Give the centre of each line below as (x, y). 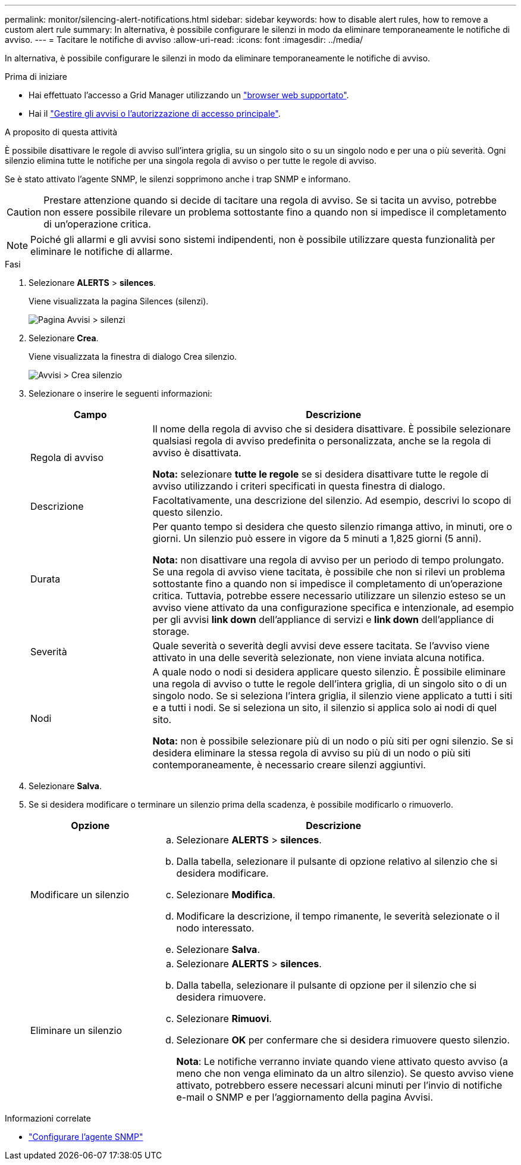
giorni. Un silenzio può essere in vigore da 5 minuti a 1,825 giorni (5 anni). (317, 538)
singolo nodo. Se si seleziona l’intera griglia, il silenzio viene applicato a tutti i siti (332, 696)
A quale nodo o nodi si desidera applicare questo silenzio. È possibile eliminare (329, 672)
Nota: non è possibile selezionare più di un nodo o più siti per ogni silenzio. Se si (333, 741)
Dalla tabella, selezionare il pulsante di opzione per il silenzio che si (327, 985)
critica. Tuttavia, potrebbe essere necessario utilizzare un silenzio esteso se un (329, 596)
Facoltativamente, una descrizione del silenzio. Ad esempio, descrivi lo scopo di (332, 500)
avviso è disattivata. (197, 453)
